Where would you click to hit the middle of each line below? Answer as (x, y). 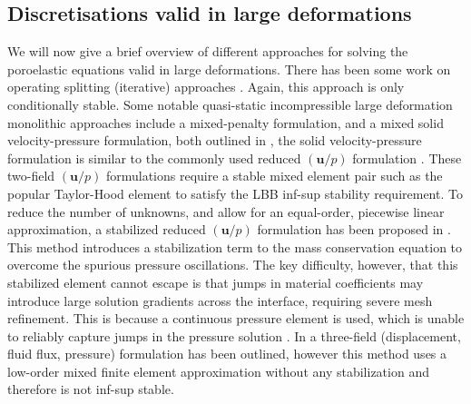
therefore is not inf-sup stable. (91, 389)
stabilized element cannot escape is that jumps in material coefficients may (216, 282)
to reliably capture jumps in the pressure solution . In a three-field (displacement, (234, 335)
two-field (31, 176)
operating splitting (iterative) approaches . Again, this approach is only (206, 87)
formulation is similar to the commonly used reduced (154, 158)
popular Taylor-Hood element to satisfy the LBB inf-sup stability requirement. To (235, 193)
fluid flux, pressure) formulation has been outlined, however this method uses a (227, 354)
